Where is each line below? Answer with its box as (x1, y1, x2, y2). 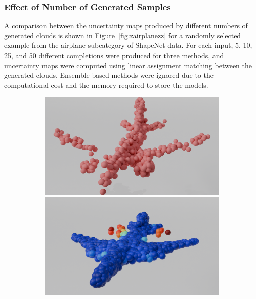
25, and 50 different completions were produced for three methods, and (4, 50, 224, 60)
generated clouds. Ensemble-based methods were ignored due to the (4, 70, 214, 80)
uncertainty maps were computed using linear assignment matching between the (4, 60, 252, 70)
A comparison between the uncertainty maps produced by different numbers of (4, 20, 248, 31)
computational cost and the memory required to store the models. (4, 79, 208, 90)
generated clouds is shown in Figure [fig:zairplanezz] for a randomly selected (4, 30, 241, 40)
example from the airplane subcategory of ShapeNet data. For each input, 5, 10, (4, 40, 252, 51)
